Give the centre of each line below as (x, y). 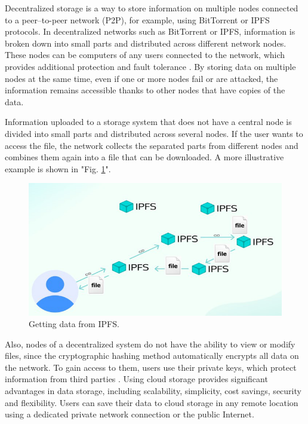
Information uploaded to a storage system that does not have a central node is (148, 122)
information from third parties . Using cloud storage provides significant (136, 379)
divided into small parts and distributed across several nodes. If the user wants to (154, 133)
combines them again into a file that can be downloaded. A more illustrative (144, 157)
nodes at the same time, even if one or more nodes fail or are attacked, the (141, 78)
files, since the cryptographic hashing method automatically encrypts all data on (152, 356)
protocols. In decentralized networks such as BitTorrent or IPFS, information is (150, 31)
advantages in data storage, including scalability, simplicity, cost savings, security (153, 391)
